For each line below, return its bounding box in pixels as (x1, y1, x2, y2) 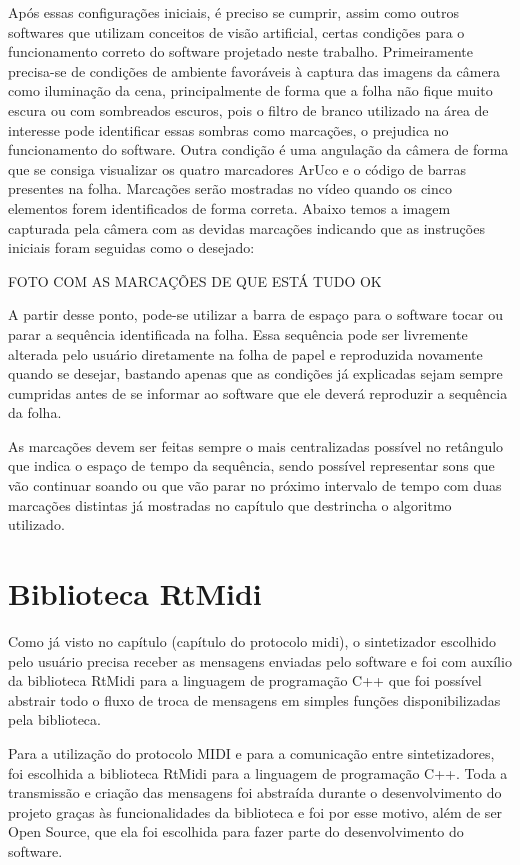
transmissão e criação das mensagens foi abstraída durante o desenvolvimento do (8, 782, 502, 803)
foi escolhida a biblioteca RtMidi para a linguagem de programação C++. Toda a (8, 762, 508, 783)
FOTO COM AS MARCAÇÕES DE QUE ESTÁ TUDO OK (8, 270, 382, 291)
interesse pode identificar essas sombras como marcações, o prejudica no (8, 119, 449, 140)
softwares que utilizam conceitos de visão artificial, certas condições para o (8, 21, 465, 42)
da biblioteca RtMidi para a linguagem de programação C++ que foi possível (8, 670, 482, 691)
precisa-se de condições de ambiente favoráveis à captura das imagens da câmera (8, 60, 501, 81)
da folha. (8, 402, 62, 423)
